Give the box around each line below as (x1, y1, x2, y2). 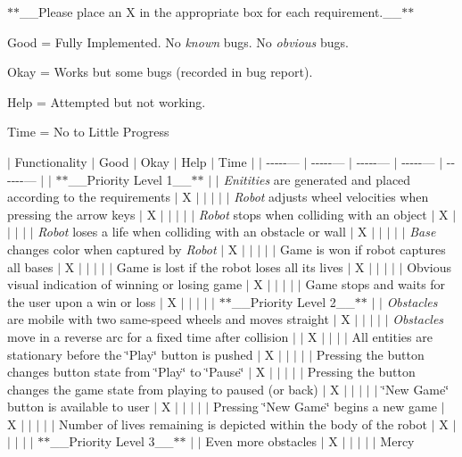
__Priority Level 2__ (231, 292, 355, 311)
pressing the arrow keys (7, 204, 136, 223)
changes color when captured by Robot (7, 239, 217, 258)
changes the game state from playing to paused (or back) (7, 379, 318, 398)
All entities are (351, 327, 433, 345)
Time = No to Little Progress (7, 122, 169, 141)
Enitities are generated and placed (223, 170, 411, 188)
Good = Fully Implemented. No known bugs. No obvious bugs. (7, 32, 349, 51)
